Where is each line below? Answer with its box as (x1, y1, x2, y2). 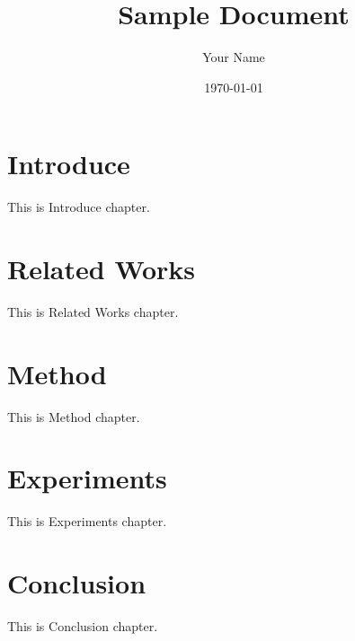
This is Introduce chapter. (7, 198, 150, 216)
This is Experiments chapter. (7, 512, 167, 531)
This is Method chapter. (7, 407, 140, 426)
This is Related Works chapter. (7, 302, 179, 320)
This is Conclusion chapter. (7, 617, 158, 636)
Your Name (202, 48, 265, 66)
